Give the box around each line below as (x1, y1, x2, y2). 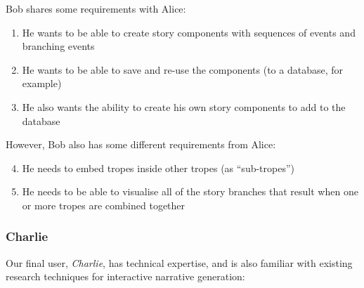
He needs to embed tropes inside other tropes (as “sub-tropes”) (22, 160, 295, 175)
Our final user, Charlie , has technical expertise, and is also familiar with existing (6, 255, 353, 270)
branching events (22, 39, 95, 53)
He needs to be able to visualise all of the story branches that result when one (22, 184, 358, 199)
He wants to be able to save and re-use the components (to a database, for (22, 62, 343, 77)
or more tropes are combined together (22, 197, 186, 212)
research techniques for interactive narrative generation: (6, 269, 245, 284)
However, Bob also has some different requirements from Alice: (6, 137, 276, 152)
